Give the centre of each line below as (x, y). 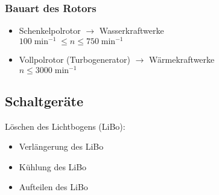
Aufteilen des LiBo (53, 187)
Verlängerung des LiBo (61, 146)
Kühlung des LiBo (53, 166)
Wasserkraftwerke (132, 30)
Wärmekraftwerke (182, 59)
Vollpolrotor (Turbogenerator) (75, 59)
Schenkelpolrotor (50, 30)
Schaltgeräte (44, 101)
